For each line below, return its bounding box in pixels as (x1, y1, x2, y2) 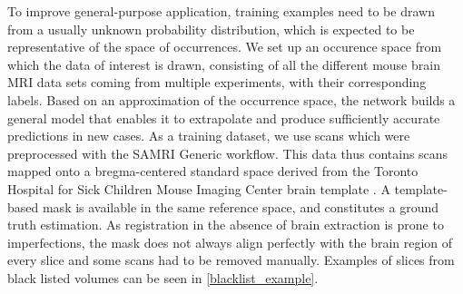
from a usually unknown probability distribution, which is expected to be (7, 19, 415, 38)
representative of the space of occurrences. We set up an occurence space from (7, 37, 442, 56)
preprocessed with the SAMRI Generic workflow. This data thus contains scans (7, 143, 448, 162)
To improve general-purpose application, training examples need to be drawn (7, 2, 435, 20)
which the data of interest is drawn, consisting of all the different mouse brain (7, 54, 440, 73)
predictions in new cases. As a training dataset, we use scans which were (7, 126, 410, 145)
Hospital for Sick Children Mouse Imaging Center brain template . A (7, 179, 390, 198)
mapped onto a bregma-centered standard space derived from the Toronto (7, 162, 419, 181)
